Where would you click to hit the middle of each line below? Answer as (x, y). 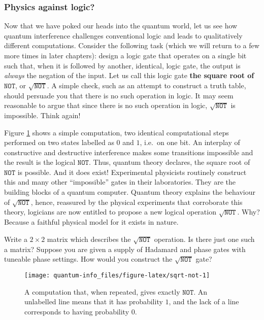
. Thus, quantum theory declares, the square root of (169, 162)
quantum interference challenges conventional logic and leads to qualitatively (123, 35)
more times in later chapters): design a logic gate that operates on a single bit (125, 55)
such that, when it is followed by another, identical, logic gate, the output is (122, 65)
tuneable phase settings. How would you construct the (88, 259)
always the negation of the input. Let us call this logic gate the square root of (129, 75)
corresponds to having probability (77, 311)
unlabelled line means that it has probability (94, 301)
